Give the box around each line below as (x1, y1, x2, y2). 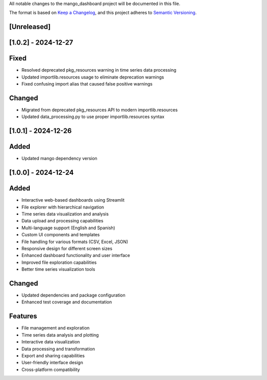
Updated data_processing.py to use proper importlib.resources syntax (21, 114, 165, 120)
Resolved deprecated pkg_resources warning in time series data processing (21, 67, 177, 73)
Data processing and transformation (21, 346, 95, 352)
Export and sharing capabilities (21, 352, 85, 358)
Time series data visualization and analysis (21, 211, 109, 217)
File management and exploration (21, 325, 90, 331)
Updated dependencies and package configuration (21, 292, 126, 298)
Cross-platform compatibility (21, 366, 80, 373)
